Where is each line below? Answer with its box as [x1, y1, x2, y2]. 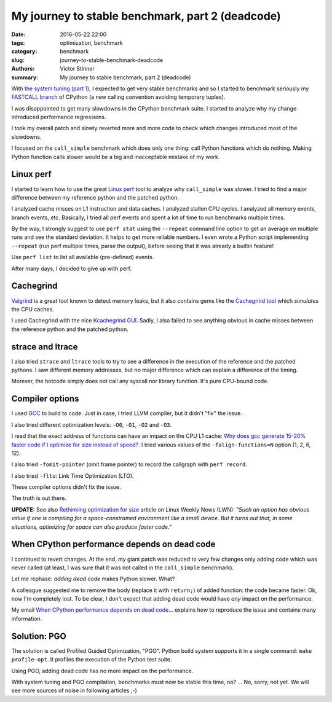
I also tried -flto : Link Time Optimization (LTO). [11, 472, 135, 479]
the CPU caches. [11, 305, 55, 313]
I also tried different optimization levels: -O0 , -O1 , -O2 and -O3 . [11, 421, 172, 428]
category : [11, 48, 38, 55]
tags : [11, 39, 25, 46]
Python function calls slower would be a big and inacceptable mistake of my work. [11, 153, 220, 160]
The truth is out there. [11, 494, 67, 502]
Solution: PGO [11, 631, 67, 641]
